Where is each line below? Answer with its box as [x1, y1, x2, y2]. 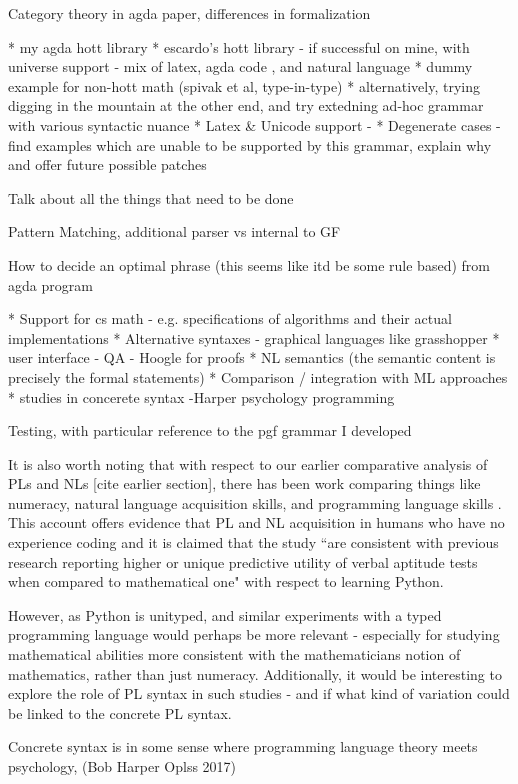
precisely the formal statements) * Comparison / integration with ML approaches [8, 366, 508, 387]
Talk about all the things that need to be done [8, 187, 294, 208]
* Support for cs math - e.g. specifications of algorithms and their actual [8, 308, 452, 329]
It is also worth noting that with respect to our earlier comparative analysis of [8, 453, 488, 474]
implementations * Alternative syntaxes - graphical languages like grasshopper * [8, 327, 500, 348]
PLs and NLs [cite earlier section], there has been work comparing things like [8, 473, 481, 494]
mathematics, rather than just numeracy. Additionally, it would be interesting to [8, 663, 502, 684]
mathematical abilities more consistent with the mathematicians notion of [8, 644, 461, 665]
